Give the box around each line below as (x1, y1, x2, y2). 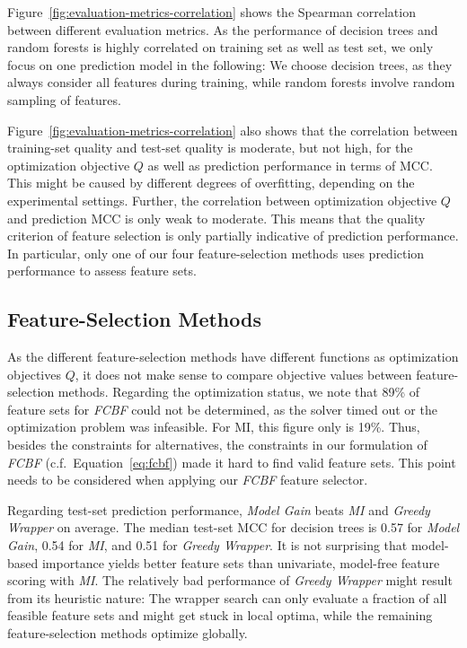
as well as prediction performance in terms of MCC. (147, 155, 433, 174)
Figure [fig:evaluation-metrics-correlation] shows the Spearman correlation (7, 3, 416, 21)
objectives (7, 364, 61, 383)
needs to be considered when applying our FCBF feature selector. (7, 470, 368, 489)
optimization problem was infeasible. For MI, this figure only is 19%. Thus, (7, 417, 420, 436)
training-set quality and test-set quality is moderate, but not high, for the (7, 138, 413, 157)
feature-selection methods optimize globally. (7, 624, 248, 643)
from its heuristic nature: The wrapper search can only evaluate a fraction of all (7, 588, 447, 607)
